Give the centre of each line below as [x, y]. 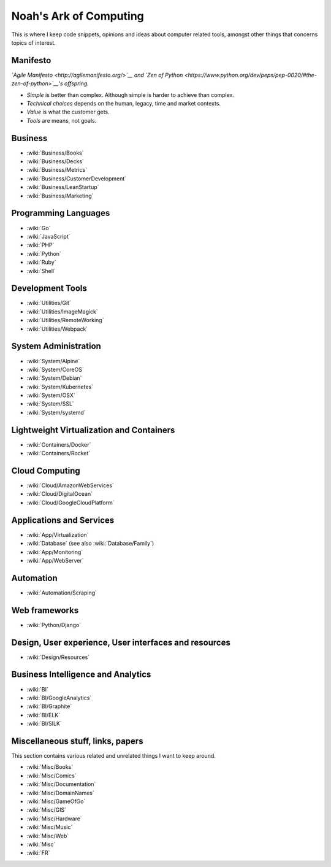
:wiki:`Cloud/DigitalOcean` [60, 494]
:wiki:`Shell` [41, 271]
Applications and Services [63, 520]
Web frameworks [45, 610]
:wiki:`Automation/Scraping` [62, 593]
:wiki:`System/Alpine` [53, 361]
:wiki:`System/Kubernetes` [60, 387]
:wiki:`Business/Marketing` [60, 196]
